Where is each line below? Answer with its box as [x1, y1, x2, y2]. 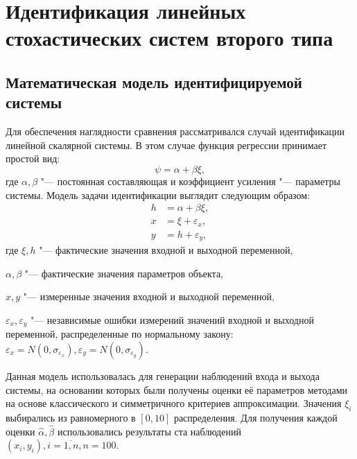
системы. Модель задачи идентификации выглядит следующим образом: [6, 187, 311, 202]
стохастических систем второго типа [6, 24, 333, 52]
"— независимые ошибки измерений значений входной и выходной [30, 312, 314, 327]
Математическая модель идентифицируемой [6, 71, 302, 92]
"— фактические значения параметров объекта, [24, 266, 224, 280]
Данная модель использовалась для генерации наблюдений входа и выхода [6, 368, 320, 383]
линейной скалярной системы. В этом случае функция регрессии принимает [6, 137, 327, 152]
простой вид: [6, 151, 60, 166]
